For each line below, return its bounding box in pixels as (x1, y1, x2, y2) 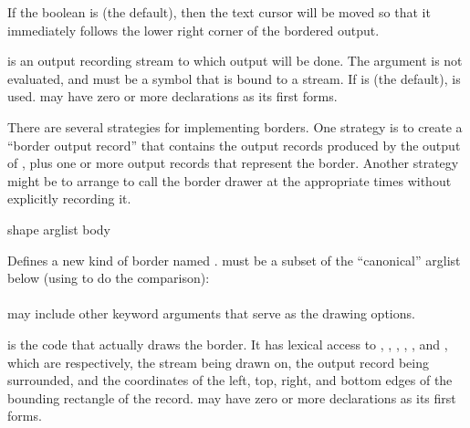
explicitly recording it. (7, 189, 131, 208)
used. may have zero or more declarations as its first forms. (7, 87, 338, 106)
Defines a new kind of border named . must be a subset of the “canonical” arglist (7, 250, 461, 269)
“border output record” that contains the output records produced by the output (7, 135, 461, 154)
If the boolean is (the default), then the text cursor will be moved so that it (7, 3, 431, 21)
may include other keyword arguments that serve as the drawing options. (7, 304, 415, 323)
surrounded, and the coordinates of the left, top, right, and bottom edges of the (7, 371, 453, 390)
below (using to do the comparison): (7, 268, 210, 287)
